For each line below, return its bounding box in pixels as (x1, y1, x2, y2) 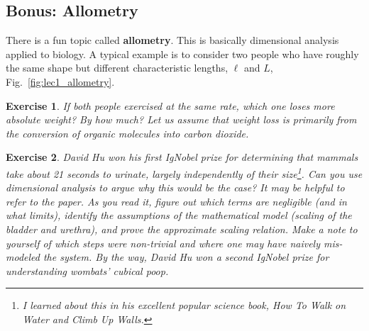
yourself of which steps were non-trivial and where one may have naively (6, 235, 321, 250)
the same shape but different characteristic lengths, (6, 60, 228, 75)
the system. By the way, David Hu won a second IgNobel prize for (43, 249, 329, 264)
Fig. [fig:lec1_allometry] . (6, 74, 115, 89)
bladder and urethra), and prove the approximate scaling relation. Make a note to (6, 221, 358, 236)
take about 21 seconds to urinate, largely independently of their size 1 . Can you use (6, 164, 363, 181)
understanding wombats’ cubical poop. (6, 263, 169, 278)
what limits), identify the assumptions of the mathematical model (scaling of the (6, 208, 352, 223)
